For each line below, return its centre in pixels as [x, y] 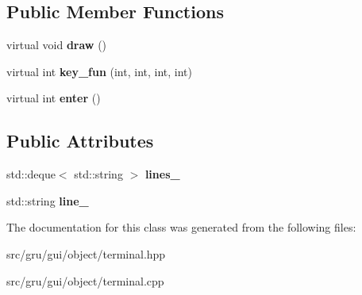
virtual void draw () [57, 45]
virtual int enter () [54, 98]
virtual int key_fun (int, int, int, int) [99, 71]
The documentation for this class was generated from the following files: [181, 227]
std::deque [31, 174]
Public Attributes [80, 141]
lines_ [162, 174]
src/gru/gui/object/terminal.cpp [85, 280]
